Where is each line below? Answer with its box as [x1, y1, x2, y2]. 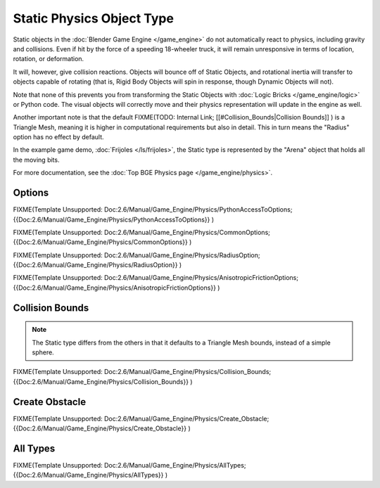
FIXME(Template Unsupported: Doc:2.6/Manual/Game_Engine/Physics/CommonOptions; [13, 228, 271, 236]
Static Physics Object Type [13, 11, 174, 26]
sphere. [32, 348, 54, 357]
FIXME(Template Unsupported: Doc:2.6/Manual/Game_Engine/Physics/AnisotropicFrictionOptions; [13, 274, 299, 282]
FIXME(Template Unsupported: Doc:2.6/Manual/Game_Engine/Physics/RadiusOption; [13, 250, 260, 259]
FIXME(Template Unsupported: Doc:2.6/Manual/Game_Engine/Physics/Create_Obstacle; [13, 414, 270, 423]
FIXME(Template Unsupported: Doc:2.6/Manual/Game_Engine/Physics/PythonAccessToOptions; [13, 205, 293, 214]
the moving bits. [13, 155, 60, 164]
